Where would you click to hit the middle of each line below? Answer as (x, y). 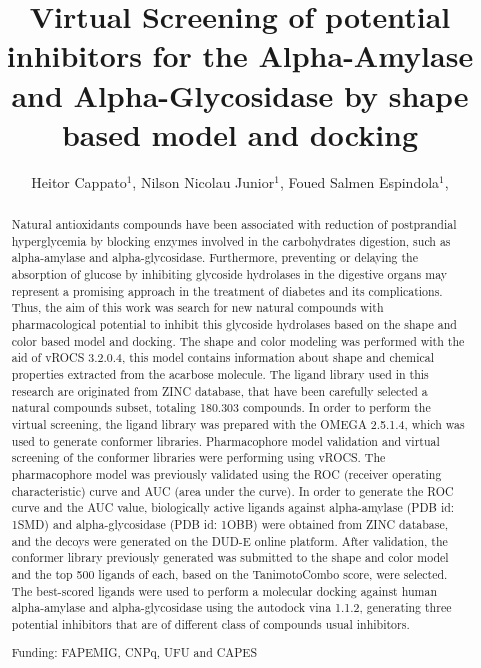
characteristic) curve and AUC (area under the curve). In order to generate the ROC (232, 490)
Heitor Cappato (79, 181)
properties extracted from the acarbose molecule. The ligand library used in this (220, 373)
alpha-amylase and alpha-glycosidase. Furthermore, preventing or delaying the (214, 257)
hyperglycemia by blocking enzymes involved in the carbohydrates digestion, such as (231, 240)
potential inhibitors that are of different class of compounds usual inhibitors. (210, 623)
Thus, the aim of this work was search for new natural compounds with (197, 307)
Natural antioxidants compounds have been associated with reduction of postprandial (234, 224)
